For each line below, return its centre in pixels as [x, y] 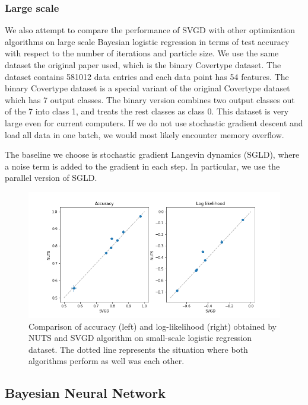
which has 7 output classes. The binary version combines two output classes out [150, 99]
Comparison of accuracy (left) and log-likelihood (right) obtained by [153, 326]
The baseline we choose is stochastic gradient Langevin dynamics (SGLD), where [152, 154]
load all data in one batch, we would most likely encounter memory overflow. [145, 134]
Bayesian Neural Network [85, 393]
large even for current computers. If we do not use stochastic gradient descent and [154, 122]
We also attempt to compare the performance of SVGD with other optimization [150, 30]
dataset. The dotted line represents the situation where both [138, 349]
